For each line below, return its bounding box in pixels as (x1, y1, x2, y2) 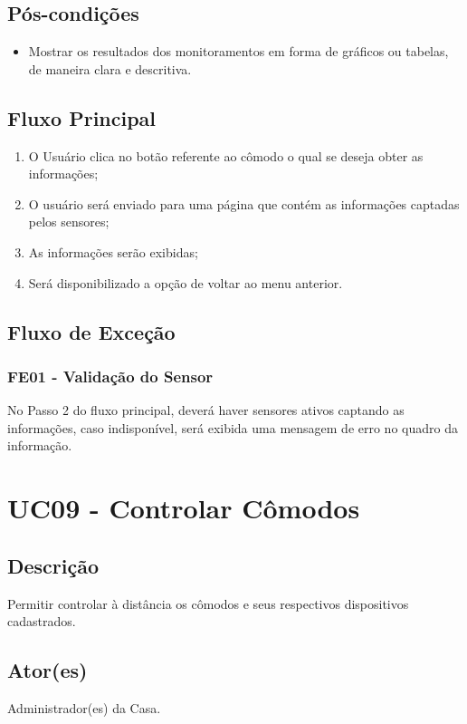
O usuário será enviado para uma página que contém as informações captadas (28, 194, 460, 213)
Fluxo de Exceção (7, 317, 176, 345)
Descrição (7, 551, 100, 579)
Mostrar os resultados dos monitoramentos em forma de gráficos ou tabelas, (28, 42, 449, 61)
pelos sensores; (28, 212, 110, 231)
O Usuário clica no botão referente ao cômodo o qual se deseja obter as (28, 146, 424, 165)
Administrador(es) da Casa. (7, 698, 161, 717)
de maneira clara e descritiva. (28, 59, 192, 78)
